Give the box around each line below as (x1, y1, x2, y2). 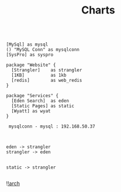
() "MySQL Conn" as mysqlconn (6, 47, 80, 53)
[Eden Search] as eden (11, 98, 69, 104)
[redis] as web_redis (11, 77, 82, 84)
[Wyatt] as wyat (11, 108, 51, 114)
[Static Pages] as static (11, 103, 75, 109)
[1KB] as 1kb (11, 73, 67, 78)
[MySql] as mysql (6, 42, 49, 47)
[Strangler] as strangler (11, 67, 82, 73)
